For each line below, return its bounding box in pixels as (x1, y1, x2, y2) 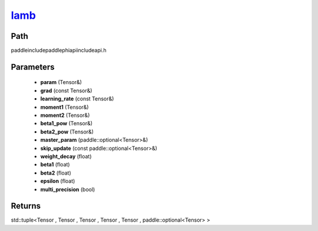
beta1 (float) (40, 161, 70, 168)
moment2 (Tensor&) (40, 112, 90, 119)
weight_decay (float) (40, 153, 92, 160)
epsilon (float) (40, 178, 75, 185)
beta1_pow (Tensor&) (40, 120, 93, 127)
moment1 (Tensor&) (40, 103, 89, 111)
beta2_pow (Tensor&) (40, 128, 94, 135)
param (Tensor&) (40, 79, 82, 86)
